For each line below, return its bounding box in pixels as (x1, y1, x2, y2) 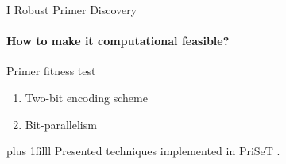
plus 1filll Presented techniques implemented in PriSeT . (6, 143, 280, 159)
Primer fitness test (6, 63, 96, 79)
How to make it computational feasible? (6, 32, 230, 49)
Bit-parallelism (25, 116, 97, 132)
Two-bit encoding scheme (25, 89, 148, 105)
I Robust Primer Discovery (6, 2, 137, 17)
